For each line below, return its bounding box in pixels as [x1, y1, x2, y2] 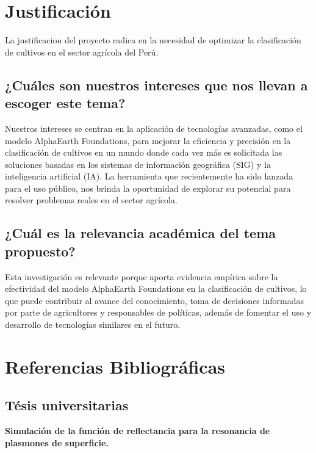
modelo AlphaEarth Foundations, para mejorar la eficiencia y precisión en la [5, 134, 291, 147]
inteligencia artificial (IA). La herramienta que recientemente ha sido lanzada [5, 170, 293, 183]
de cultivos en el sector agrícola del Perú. [5, 45, 159, 58]
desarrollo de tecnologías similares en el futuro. [5, 318, 181, 331]
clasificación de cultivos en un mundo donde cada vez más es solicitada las [5, 146, 282, 159]
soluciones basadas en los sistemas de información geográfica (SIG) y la [5, 158, 271, 170]
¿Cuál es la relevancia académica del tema [5, 223, 276, 242]
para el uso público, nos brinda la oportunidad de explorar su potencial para [5, 181, 291, 194]
